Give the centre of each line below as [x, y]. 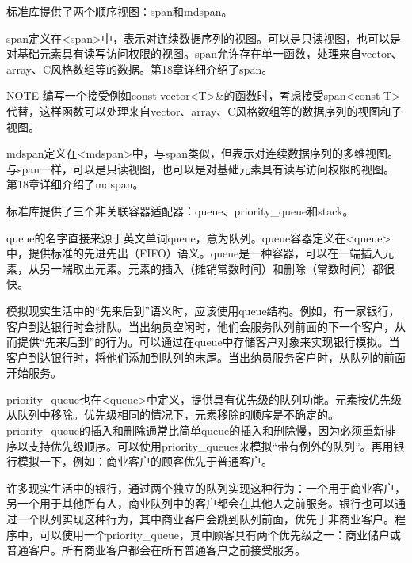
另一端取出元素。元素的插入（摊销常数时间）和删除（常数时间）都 [211, 268]
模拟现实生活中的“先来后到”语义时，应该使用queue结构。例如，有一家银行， [203, 310]
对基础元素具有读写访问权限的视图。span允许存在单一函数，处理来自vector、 [204, 53]
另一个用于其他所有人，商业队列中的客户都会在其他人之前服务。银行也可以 [200, 503]
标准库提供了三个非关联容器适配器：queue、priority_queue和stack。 [180, 210]
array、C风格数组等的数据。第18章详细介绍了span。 [140, 68]
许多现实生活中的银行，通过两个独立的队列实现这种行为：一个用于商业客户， [206, 487]
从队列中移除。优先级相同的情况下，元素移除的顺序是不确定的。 [173, 415]
